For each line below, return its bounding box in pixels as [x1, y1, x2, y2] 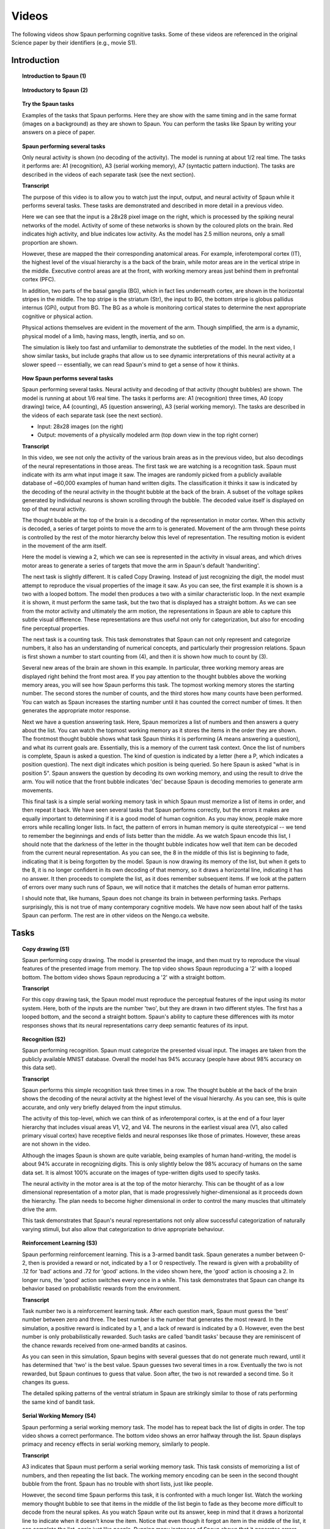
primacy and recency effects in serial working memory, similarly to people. [22, 1440, 210, 1448]
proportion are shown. [22, 239, 78, 246]
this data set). [22, 1064, 57, 1072]
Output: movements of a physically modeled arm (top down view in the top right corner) [37, 431, 259, 439]
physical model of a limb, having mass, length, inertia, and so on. [22, 332, 186, 339]
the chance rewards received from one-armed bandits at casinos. [22, 1341, 188, 1349]
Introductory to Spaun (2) [22, 86, 89, 94]
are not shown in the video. [22, 1141, 91, 1148]
